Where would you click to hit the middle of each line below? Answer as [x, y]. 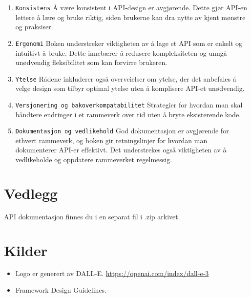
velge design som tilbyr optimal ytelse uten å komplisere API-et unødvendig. [130, 88]
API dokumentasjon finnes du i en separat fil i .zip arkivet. [92, 216]
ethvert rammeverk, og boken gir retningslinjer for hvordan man [111, 140]
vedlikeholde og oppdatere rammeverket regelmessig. [94, 160]
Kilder [26, 250]
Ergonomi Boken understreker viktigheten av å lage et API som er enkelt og [129, 43]
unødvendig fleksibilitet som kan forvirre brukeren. [91, 62]
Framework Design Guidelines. [61, 290]
